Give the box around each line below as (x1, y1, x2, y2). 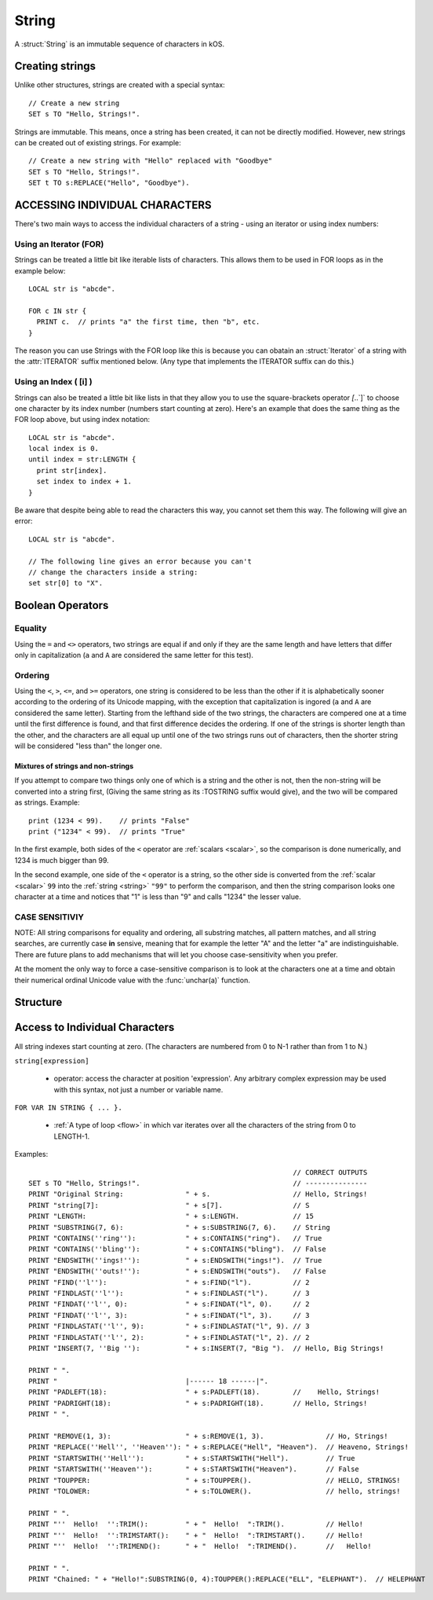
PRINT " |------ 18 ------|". (28, 1377, 268, 1386)
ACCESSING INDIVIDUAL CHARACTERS (14, 199, 212, 211)
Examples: (14, 1150, 49, 1159)
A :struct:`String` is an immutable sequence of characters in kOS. (14, 39, 225, 49)
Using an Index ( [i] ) (14, 376, 93, 387)
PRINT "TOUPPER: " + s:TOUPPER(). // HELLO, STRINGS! (28, 1476, 401, 1484)
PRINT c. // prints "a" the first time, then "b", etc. (36, 317, 260, 326)
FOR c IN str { (28, 306, 87, 315)
